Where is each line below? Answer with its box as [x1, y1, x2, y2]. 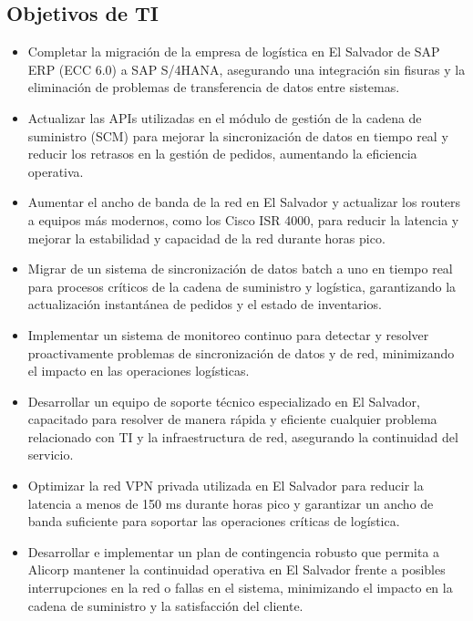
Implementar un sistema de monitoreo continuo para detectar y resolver [27, 325, 429, 344]
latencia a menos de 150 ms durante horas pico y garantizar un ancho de [27, 493, 434, 512]
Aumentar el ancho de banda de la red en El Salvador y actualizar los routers [27, 192, 461, 212]
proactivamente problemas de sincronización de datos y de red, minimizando [27, 343, 455, 362]
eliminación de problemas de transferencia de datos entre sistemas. [27, 78, 400, 97]
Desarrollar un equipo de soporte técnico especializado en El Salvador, [27, 391, 420, 410]
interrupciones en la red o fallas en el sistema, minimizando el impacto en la [27, 578, 453, 597]
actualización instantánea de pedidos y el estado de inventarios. [27, 295, 382, 314]
